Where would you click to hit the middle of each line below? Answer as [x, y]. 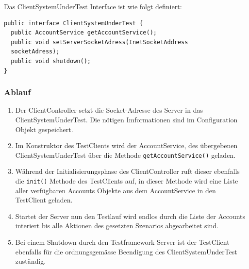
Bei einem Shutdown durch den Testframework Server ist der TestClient [122, 242]
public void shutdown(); [51, 61]
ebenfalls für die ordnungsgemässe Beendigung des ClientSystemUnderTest [126, 251]
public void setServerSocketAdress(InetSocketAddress [100, 42]
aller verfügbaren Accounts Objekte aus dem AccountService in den [116, 190]
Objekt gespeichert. [44, 129]
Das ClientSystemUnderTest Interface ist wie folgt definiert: [93, 6]
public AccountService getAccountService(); [84, 33]
